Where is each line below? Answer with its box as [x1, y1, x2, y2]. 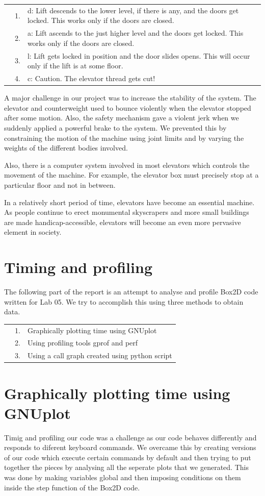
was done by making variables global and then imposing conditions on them [4, 472, 241, 482]
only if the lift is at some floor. [27, 60, 123, 71]
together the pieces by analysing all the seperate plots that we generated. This [4, 462, 249, 473]
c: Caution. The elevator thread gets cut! [27, 73, 155, 84]
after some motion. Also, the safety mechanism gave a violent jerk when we [4, 112, 239, 123]
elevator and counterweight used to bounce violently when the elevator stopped [4, 102, 251, 113]
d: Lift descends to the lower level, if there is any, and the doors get [27, 5, 239, 15]
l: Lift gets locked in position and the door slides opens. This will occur [27, 50, 250, 61]
